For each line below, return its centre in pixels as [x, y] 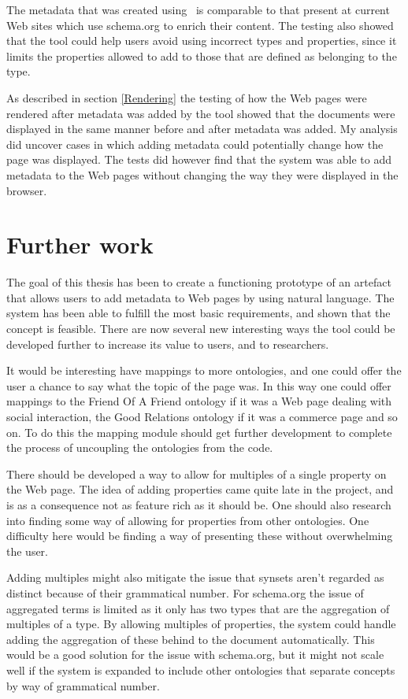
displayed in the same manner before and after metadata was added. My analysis [202, 129]
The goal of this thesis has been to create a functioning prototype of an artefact [199, 282]
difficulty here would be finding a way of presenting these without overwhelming [200, 536]
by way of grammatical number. [83, 685]
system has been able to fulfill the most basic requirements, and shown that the [198, 313]
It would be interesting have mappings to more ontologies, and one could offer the [204, 370]
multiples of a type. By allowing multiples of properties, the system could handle [201, 624]
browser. [27, 190]
